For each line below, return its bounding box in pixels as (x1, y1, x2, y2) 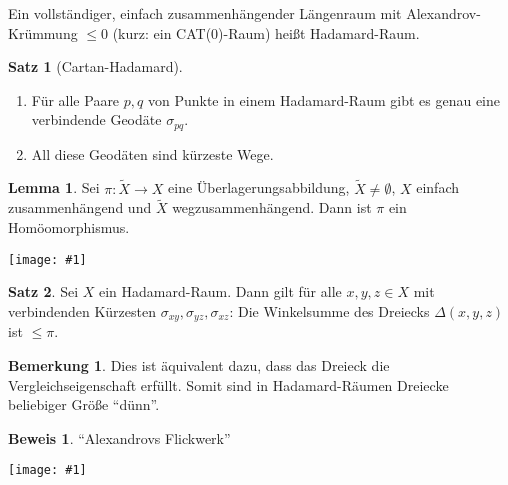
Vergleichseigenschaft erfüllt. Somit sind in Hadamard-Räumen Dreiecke (8, 374, 449, 395)
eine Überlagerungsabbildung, (168, 177, 350, 198)
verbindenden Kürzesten (8, 300, 156, 321)
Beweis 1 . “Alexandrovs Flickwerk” (8, 427, 231, 448)
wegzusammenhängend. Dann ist (172, 197, 372, 218)
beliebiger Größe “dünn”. (8, 394, 160, 415)
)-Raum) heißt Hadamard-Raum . (218, 22, 420, 43)
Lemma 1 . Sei (8, 177, 100, 198)
